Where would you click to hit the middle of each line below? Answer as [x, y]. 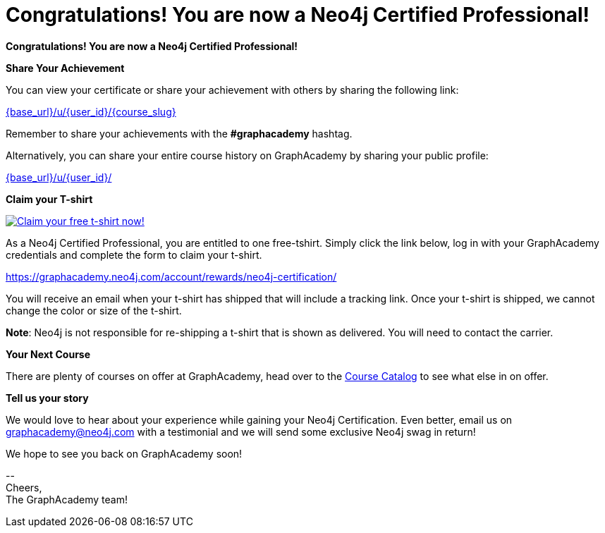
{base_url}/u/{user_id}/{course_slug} [91, 111]
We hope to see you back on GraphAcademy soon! [124, 453]
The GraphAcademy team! [67, 499]
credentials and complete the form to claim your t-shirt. [134, 255]
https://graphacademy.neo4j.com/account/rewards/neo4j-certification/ [171, 276]
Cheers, [24, 487]
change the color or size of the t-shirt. [94, 310]
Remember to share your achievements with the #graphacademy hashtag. [179, 133]
